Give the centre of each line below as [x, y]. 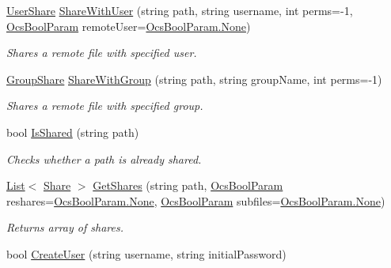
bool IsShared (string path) [73, 132]
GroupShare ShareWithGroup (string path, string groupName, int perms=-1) [194, 79]
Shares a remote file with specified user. [102, 53]
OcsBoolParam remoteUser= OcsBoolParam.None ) [129, 26]
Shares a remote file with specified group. [105, 106]
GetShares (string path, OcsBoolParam [188, 185]
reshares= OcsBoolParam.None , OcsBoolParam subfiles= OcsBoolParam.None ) [196, 200]
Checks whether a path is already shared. [104, 159]
